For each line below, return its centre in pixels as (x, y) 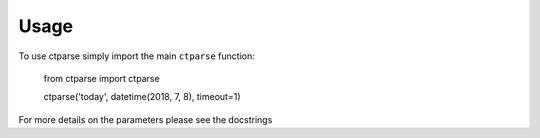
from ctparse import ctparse (101, 78)
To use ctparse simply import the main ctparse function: (136, 56)
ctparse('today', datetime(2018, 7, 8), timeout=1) (142, 97)
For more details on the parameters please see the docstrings (145, 119)
